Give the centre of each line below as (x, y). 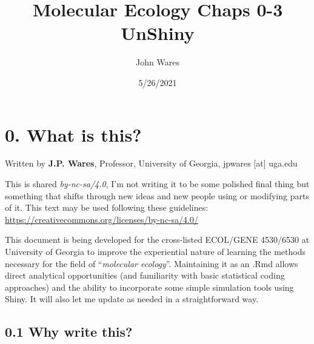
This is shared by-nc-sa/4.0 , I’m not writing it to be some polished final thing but (157, 184)
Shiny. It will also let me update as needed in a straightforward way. (132, 299)
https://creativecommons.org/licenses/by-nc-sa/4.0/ (102, 219)
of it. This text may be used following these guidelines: (107, 207)
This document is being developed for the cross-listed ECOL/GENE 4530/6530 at (157, 240)
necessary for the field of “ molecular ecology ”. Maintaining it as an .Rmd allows (152, 263)
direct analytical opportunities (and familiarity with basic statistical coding (145, 275)
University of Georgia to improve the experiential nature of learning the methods (155, 251)
